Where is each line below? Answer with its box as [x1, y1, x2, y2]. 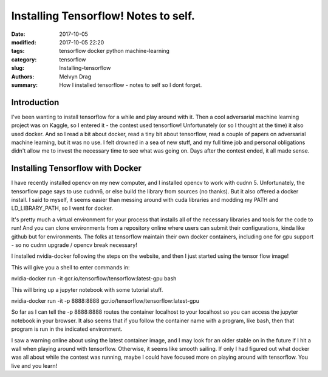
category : [11, 55, 37, 63]
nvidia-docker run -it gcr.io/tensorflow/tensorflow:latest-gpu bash [11, 275, 177, 282]
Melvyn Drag [59, 73, 92, 80]
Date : [11, 30, 26, 38]
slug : [11, 64, 24, 72]
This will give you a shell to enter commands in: [11, 263, 130, 271]
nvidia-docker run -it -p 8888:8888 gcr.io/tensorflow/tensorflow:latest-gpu [11, 297, 200, 304]
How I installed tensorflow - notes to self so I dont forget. [59, 81, 202, 88]
